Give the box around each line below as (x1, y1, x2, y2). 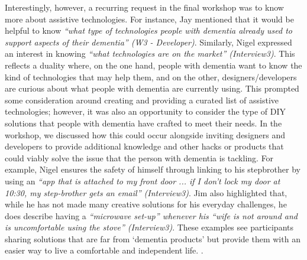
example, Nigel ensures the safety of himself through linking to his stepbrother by (5, 163, 300, 175)
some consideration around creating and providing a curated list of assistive (5, 93, 279, 106)
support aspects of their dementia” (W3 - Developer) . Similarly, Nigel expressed (5, 35, 292, 48)
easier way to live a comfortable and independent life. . (5, 244, 203, 256)
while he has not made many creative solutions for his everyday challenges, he (5, 198, 287, 210)
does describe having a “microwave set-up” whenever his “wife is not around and (5, 209, 298, 222)
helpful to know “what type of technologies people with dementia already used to (5, 24, 292, 37)
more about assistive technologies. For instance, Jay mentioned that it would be (5, 12, 294, 25)
